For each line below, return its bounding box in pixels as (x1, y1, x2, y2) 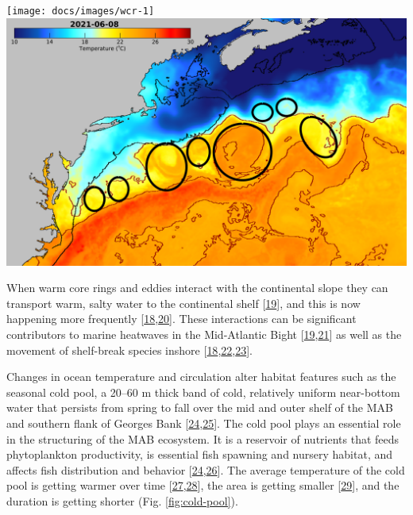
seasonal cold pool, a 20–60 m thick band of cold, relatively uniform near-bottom (6, 383, 400, 400)
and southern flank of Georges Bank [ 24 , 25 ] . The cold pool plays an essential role (6, 415, 401, 432)
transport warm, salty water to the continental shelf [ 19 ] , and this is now (6, 294, 361, 311)
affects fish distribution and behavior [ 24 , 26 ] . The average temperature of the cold (6, 461, 405, 478)
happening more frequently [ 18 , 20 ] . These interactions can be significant (6, 310, 357, 327)
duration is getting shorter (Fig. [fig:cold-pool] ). (6, 493, 238, 509)
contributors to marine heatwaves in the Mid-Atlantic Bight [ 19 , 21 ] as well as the (6, 326, 402, 343)
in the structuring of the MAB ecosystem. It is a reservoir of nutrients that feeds (6, 430, 399, 447)
